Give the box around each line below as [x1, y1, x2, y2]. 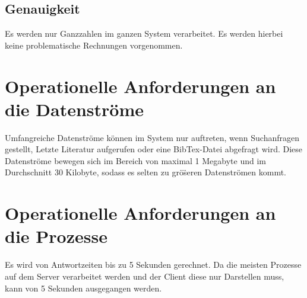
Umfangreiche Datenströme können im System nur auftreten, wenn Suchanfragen [5, 131, 300, 143]
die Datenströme [5, 97, 144, 121]
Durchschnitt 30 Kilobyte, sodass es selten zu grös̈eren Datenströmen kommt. [5, 166, 286, 178]
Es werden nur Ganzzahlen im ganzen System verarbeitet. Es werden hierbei [5, 27, 283, 40]
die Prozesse [5, 224, 107, 248]
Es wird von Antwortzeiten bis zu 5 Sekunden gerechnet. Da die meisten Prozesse [5, 258, 302, 271]
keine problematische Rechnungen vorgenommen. [5, 39, 183, 51]
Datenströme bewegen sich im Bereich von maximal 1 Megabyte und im [5, 154, 267, 166]
